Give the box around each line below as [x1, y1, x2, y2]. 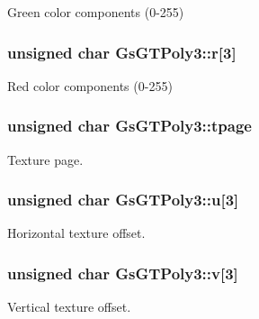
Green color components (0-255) [7, 3, 184, 21]
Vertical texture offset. [7, 297, 131, 316]
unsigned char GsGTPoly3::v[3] [7, 261, 238, 284]
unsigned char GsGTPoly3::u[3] [7, 188, 239, 211]
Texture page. [7, 150, 84, 169]
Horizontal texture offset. [7, 223, 146, 242]
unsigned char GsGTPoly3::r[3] [7, 41, 237, 63]
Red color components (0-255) [7, 76, 173, 95]
